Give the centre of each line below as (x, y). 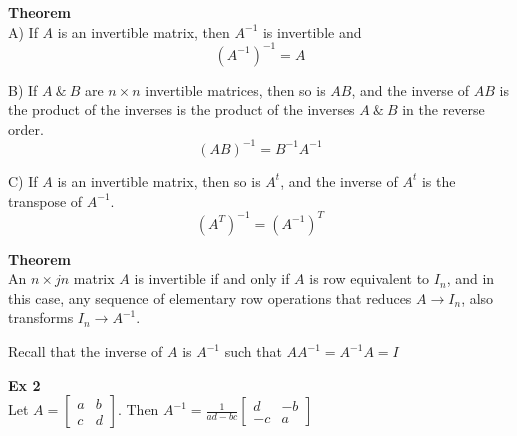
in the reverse (443, 109)
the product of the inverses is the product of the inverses (181, 109)
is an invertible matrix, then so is (159, 180)
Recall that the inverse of (85, 351)
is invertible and (312, 31)
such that (253, 351)
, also (477, 297)
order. (26, 128)
